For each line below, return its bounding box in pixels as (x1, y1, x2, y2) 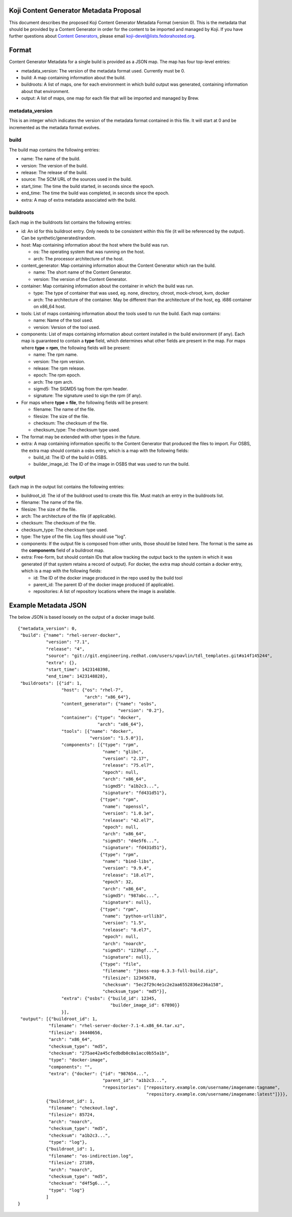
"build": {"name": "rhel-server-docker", (20, 632, 121, 638)
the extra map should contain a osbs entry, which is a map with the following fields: (21, 447, 189, 453)
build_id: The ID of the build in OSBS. (33, 454, 108, 460)
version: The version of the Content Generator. (33, 276, 127, 282)
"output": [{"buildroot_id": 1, (20, 1016, 98, 1022)
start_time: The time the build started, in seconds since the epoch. (21, 183, 155, 189)
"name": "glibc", (103, 749, 144, 754)
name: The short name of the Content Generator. (33, 269, 132, 275)
